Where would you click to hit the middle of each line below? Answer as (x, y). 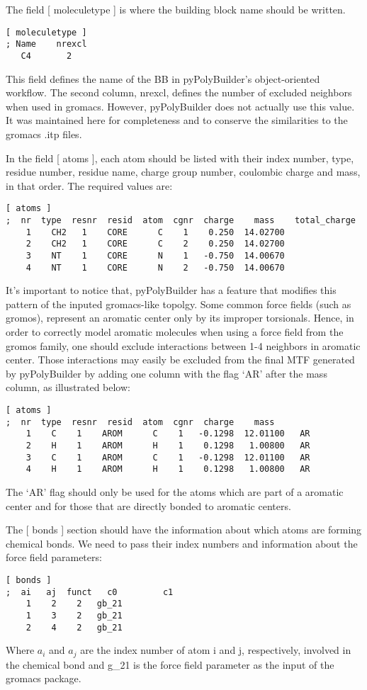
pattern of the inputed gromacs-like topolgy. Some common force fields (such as (179, 304)
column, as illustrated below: (68, 387)
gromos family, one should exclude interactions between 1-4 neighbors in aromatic (183, 345)
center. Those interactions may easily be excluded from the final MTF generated (180, 360)
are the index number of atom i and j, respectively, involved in (216, 650)
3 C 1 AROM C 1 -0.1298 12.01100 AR (168, 457)
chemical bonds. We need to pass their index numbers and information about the (182, 543)
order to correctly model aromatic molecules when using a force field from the (175, 332)
